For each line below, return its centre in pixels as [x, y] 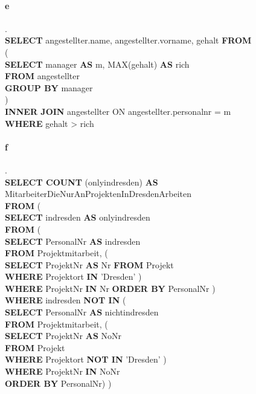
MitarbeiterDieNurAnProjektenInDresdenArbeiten [98, 194]
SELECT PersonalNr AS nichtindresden [82, 312]
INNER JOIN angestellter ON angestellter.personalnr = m [118, 111]
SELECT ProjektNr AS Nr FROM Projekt [89, 264]
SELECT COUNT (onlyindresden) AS [82, 182]
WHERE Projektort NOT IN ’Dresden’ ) [86, 359]
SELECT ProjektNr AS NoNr [63, 336]
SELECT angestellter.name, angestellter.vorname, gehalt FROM [128, 40]
